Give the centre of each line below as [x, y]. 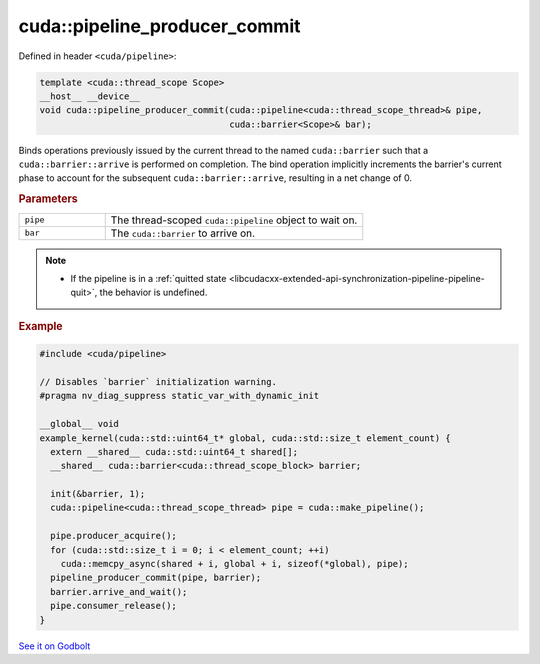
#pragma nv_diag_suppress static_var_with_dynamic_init [179, 396]
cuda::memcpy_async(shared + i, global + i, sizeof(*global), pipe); [234, 564]
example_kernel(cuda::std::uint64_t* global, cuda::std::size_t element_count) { [245, 438]
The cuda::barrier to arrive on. [182, 233]
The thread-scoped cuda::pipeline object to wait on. [234, 220]
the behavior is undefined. [153, 292]
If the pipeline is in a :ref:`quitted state [148, 278]
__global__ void [79, 424]
